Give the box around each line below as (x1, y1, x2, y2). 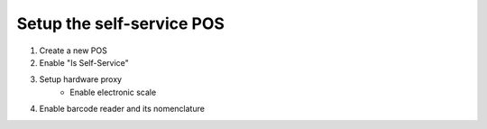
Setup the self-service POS (16, 14, 225, 33)
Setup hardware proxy (39, 74, 122, 85)
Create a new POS (39, 45, 107, 56)
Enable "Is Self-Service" (39, 57, 130, 68)
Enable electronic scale (69, 87, 157, 97)
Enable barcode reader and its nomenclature (39, 104, 205, 115)
